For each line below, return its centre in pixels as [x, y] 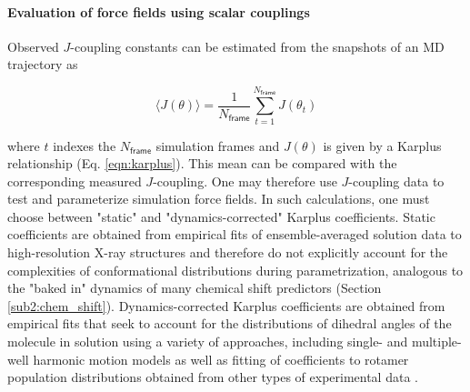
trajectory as [43, 64]
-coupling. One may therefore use [245, 181]
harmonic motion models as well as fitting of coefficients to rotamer [221, 359]
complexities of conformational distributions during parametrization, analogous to [235, 270]
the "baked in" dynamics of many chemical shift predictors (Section [195, 288]
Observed [33, 46]
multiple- [436, 342]
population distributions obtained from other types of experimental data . [213, 377]
